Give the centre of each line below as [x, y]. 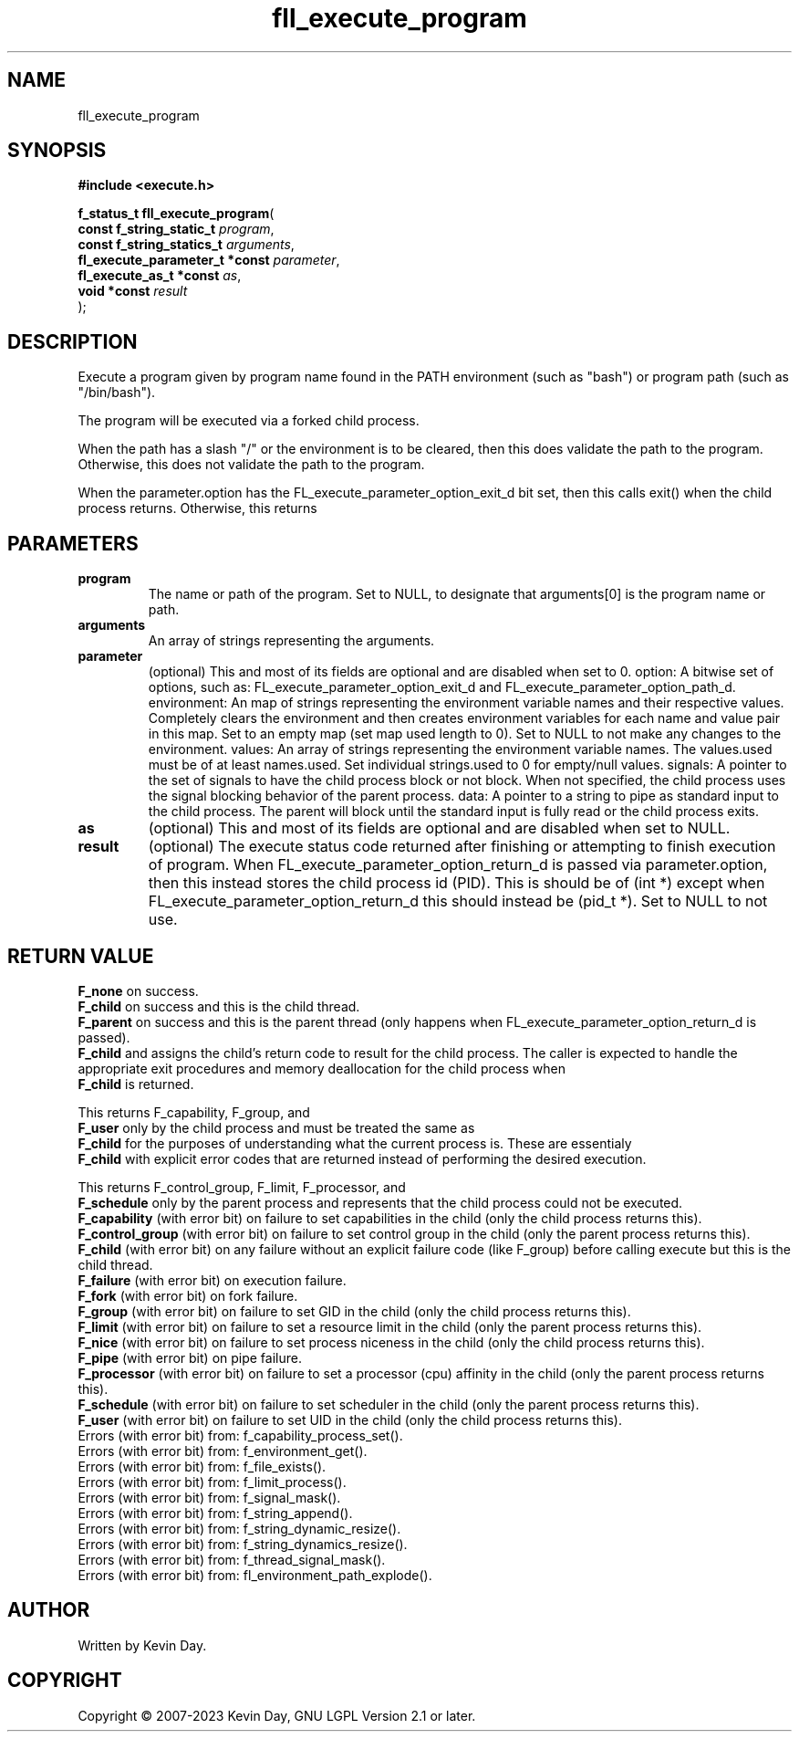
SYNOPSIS [57, 151]
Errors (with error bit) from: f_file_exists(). [202, 1466]
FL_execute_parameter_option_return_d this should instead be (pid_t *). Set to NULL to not [458, 901]
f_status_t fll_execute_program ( [176, 214]
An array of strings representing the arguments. [291, 641]
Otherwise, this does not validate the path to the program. [251, 465]
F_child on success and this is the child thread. [219, 1006]
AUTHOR [49, 1610]
